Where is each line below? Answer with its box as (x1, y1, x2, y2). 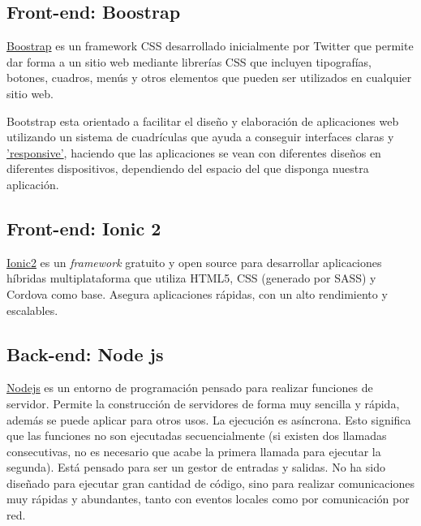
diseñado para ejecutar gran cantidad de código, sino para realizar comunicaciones (6, 474, 415, 491)
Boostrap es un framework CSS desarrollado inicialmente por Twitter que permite (6, 37, 414, 54)
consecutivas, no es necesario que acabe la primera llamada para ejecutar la (6, 442, 381, 459)
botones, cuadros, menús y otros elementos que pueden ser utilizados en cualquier (6, 69, 412, 86)
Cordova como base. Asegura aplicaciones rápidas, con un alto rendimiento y (6, 285, 388, 302)
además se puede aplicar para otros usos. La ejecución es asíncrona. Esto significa (6, 411, 411, 428)
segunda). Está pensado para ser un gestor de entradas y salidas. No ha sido (6, 459, 385, 476)
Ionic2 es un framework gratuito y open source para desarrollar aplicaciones (6, 253, 382, 270)
